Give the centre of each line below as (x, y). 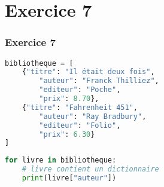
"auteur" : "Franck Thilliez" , (99, 81)
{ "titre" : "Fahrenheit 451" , (80, 107)
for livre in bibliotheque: (61, 160)
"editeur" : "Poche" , (80, 90)
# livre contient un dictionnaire (90, 169)
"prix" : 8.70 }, (69, 99)
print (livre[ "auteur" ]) (69, 178)
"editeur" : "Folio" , (80, 125)
